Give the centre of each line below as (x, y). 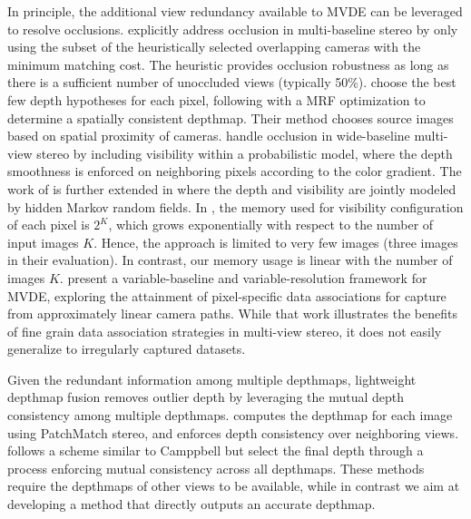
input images (43, 242)
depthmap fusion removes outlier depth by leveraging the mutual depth (206, 397)
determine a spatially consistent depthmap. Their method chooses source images (231, 118)
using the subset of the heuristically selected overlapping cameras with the (214, 47)
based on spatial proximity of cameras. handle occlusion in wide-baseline (209, 136)
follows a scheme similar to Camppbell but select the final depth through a (216, 450)
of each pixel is (49, 225)
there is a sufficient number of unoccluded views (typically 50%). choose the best (232, 82)
